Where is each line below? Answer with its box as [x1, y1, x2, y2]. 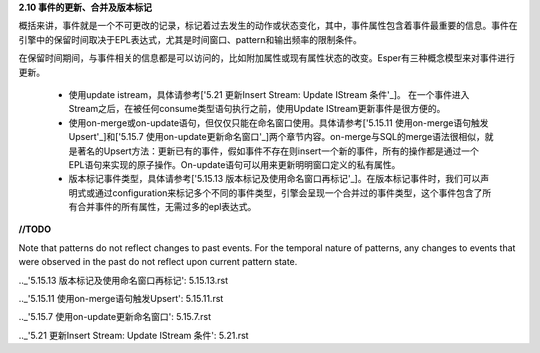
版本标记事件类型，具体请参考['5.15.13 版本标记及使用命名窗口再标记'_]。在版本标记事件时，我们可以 [68, 173, 481, 185]
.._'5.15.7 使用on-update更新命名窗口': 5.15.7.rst [18, 311, 212, 323]
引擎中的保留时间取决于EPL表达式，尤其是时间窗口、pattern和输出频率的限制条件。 [18, 33, 362, 45]
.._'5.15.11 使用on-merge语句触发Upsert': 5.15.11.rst [18, 293, 224, 305]
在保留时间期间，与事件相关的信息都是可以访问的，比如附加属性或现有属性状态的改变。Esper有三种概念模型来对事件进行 [18, 52, 515, 64]
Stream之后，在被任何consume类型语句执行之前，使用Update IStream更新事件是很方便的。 [68, 103, 446, 115]
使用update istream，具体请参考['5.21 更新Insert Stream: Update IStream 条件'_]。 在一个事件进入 [68, 88, 470, 100]
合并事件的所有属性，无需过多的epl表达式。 [76, 201, 257, 213]
